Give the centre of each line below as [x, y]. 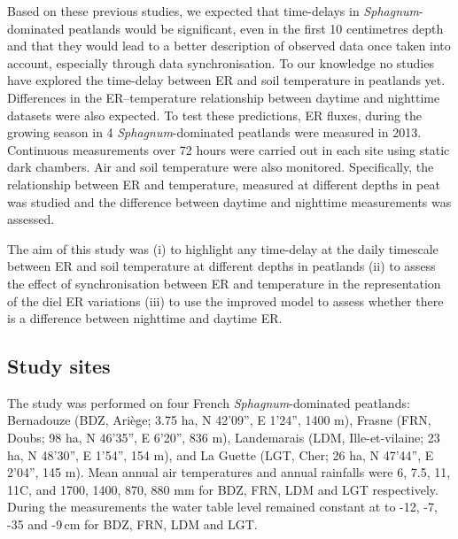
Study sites [59, 366]
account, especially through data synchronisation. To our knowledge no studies [221, 62]
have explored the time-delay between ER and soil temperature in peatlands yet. [226, 80]
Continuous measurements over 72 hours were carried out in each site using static [229, 149]
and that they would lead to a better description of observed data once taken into [229, 46]
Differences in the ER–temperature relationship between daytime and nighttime [224, 97]
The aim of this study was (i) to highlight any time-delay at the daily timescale [223, 248]
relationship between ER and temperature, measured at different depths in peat [224, 184]
